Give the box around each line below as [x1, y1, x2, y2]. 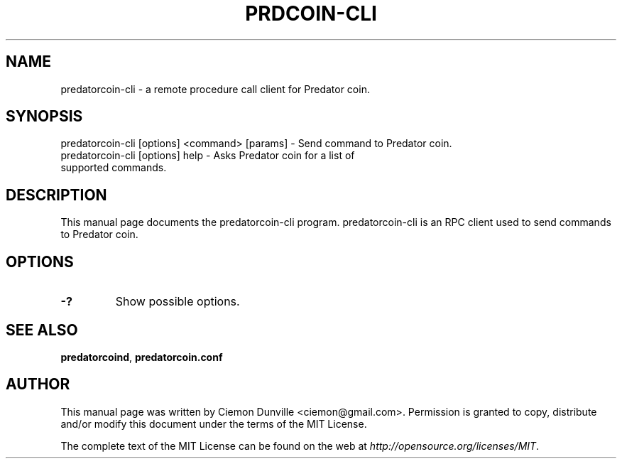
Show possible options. [115, 294, 240, 309]
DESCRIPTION [6, 185, 107, 204]
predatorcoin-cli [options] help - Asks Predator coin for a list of [60, 149, 355, 162]
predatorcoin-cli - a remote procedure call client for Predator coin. [60, 82, 370, 95]
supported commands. [60, 161, 167, 174]
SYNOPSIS [6, 107, 83, 126]
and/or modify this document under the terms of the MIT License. [60, 417, 367, 430]
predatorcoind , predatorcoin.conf [60, 350, 223, 363]
